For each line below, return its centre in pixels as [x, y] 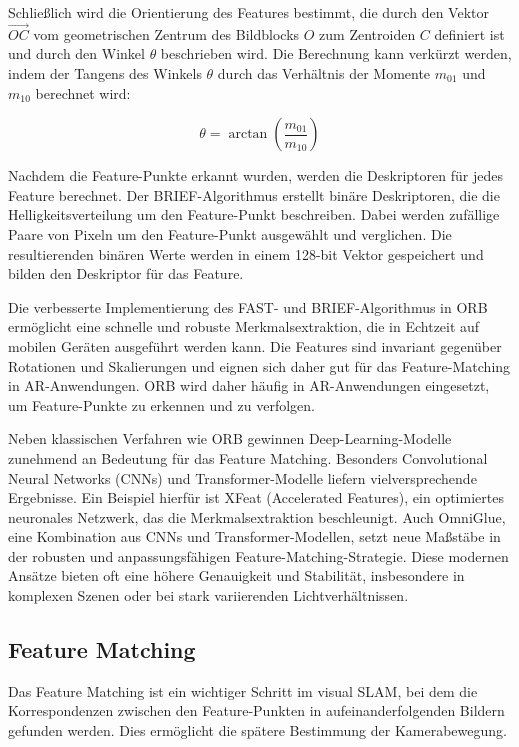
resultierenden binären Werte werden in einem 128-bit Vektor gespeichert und [246, 253]
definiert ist [469, 33]
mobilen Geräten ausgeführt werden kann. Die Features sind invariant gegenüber [255, 345]
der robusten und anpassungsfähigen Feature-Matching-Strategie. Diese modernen [258, 555]
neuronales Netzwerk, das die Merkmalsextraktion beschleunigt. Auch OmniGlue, [257, 516]
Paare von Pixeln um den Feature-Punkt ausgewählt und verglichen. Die [230, 233]
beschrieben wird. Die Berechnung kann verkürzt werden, [336, 53]
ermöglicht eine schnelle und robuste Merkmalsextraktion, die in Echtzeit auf [244, 326]
